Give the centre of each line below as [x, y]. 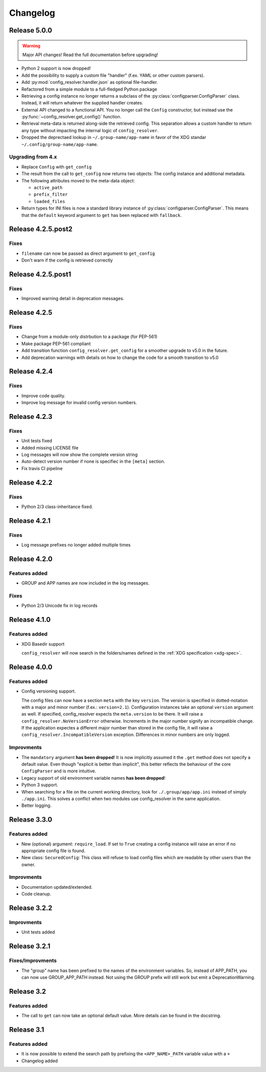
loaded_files [50, 201]
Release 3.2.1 [30, 946]
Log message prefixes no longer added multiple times [76, 545]
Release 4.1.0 [30, 620]
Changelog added [40, 1061]
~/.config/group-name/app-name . [60, 144]
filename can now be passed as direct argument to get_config [88, 253]
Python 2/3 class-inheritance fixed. [57, 506]
